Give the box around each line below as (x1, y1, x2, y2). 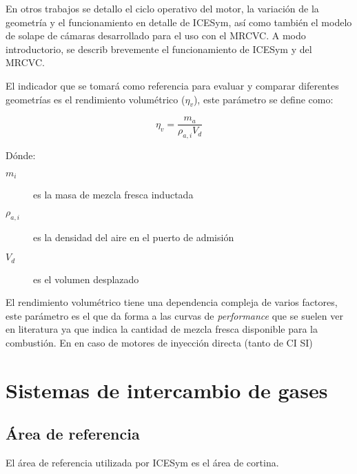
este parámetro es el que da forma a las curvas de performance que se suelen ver (6, 308, 343, 322)
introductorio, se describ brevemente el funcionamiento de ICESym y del (6, 41, 312, 56)
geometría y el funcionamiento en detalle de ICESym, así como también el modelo (6, 14, 352, 29)
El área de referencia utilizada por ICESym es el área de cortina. (6, 455, 279, 470)
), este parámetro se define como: (193, 92, 334, 106)
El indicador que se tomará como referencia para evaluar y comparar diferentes (6, 78, 339, 92)
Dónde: (6, 148, 36, 163)
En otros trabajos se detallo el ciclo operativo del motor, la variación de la (6, 1, 319, 15)
